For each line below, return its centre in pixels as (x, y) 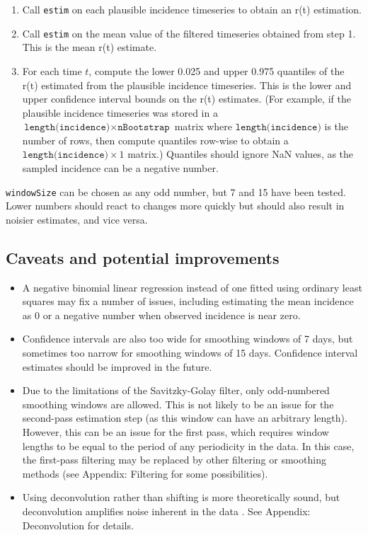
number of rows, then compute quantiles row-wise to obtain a (155, 140)
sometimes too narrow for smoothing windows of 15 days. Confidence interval (190, 353)
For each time (52, 70)
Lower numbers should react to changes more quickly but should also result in (175, 206)
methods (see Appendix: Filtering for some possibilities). (145, 473)
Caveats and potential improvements (143, 257)
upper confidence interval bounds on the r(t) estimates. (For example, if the (186, 99)
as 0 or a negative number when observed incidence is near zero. (161, 315)
